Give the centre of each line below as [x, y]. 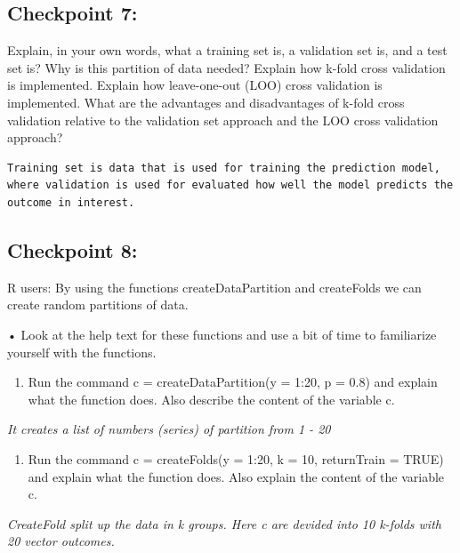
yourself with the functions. [82, 352]
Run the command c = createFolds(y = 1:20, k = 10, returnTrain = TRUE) [236, 458]
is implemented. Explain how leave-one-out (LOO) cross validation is [195, 85]
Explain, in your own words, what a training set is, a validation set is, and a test [227, 50]
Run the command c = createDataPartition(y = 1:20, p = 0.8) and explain [233, 382]
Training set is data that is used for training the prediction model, [224, 168]
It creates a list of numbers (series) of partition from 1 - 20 [169, 429]
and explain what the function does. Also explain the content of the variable [236, 476]
